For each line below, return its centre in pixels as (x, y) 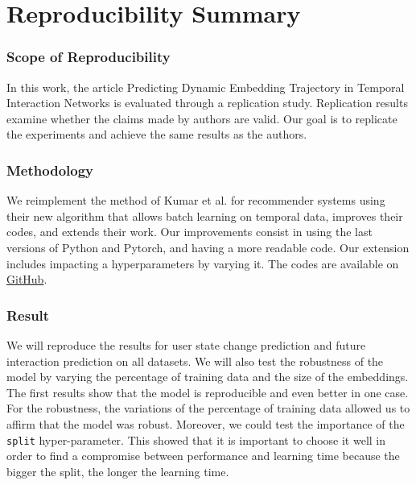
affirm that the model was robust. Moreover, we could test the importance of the (206, 423)
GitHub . (27, 279)
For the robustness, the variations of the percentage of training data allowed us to (208, 408)
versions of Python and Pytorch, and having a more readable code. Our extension (208, 247)
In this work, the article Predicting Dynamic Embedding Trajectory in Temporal (206, 87)
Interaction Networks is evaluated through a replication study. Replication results (207, 103)
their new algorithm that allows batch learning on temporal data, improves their (205, 216)
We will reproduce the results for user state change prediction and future (186, 344)
